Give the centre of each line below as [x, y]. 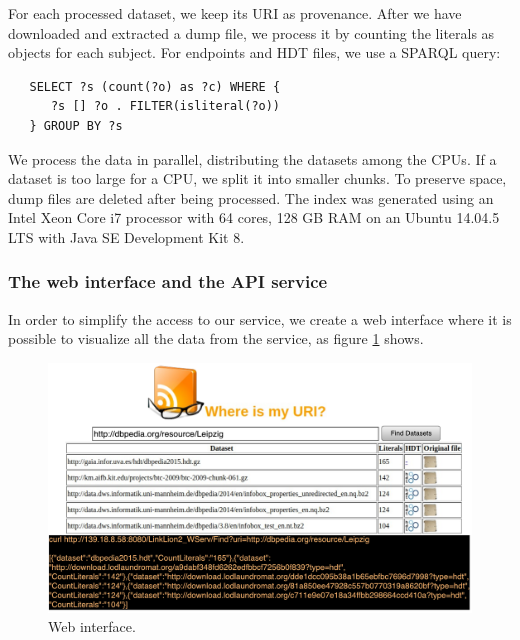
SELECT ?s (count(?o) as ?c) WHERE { [155, 86]
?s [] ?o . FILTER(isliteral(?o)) [165, 106]
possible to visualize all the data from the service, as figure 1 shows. [216, 338]
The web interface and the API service [168, 281]
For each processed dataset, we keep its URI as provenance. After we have [235, 13]
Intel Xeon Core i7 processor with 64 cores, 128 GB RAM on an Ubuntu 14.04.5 [254, 217]
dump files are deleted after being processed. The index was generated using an [251, 197]
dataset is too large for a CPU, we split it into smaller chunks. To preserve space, [257, 178]
